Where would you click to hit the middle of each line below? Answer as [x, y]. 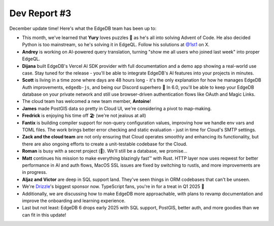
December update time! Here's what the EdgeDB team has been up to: [83, 28]
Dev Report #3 [40, 13]
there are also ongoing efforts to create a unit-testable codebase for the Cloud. [105, 144]
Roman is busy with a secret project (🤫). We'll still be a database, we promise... [105, 151]
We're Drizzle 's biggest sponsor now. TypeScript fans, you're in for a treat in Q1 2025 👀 [113, 186]
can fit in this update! [44, 215]
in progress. [35, 172]
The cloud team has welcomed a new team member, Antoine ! [87, 101]
